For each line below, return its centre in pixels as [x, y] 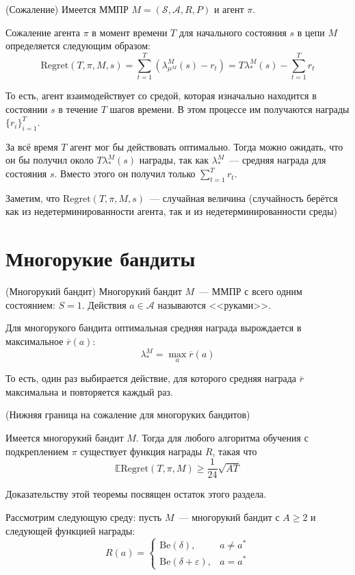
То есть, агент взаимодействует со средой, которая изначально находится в [161, 95]
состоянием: [30, 304]
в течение [78, 108]
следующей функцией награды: [70, 530]
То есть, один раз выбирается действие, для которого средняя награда [151, 378]
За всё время [32, 146]
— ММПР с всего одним [251, 291]
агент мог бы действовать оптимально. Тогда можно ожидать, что [207, 146]
